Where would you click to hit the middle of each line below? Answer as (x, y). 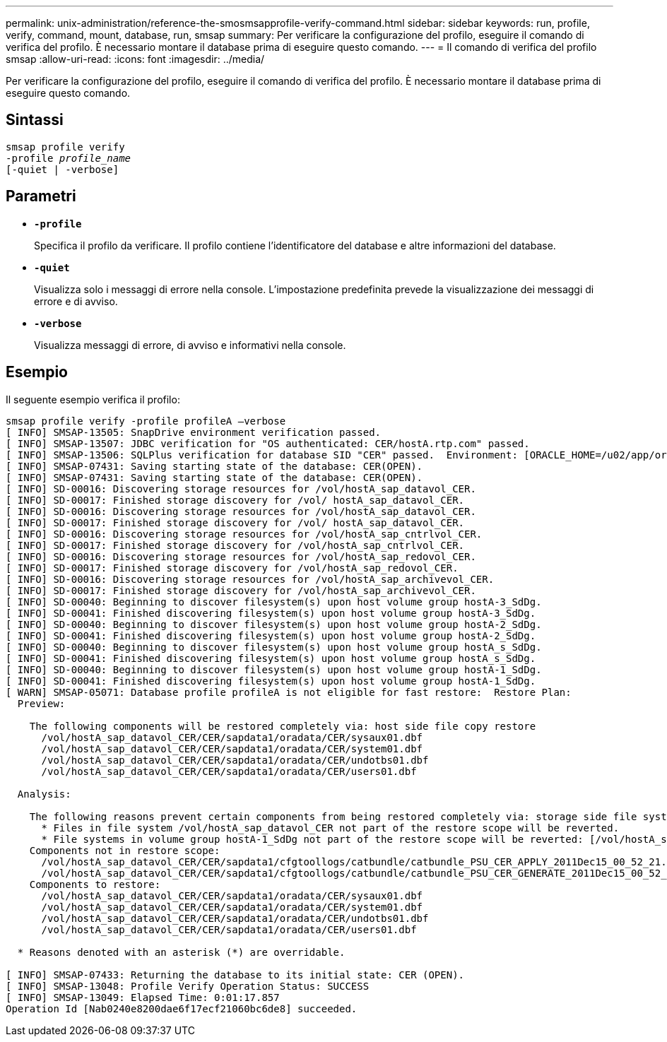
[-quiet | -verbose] (63, 169)
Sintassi (35, 120)
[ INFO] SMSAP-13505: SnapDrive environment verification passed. (194, 432)
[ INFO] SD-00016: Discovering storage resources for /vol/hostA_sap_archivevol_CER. (250, 579)
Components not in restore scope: (125, 850)
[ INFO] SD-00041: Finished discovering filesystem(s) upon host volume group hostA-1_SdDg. (271, 681)
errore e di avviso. (76, 301)
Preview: (41, 703)
